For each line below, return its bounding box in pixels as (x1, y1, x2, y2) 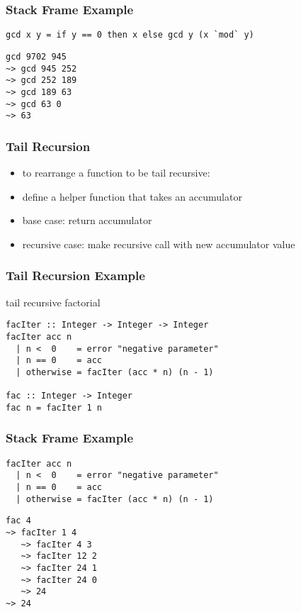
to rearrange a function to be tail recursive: (22, 165, 210, 180)
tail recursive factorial (6, 294, 101, 309)
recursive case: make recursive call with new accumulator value (22, 236, 295, 251)
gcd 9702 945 (6, 51, 67, 62)
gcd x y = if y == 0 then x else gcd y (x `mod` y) (6, 30, 254, 40)
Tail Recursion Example (6, 267, 145, 284)
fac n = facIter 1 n (6, 402, 103, 413)
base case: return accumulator (22, 213, 152, 228)
